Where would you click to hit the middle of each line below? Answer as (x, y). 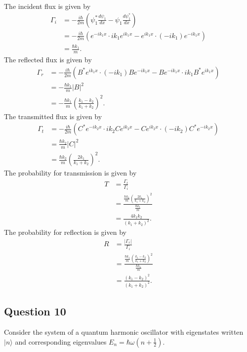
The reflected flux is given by (48, 60)
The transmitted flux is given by (53, 116)
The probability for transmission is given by (70, 173)
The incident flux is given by (47, 6)
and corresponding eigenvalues (61, 341)
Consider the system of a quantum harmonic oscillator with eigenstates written (124, 331)
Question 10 (35, 311)
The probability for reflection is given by (65, 232)
